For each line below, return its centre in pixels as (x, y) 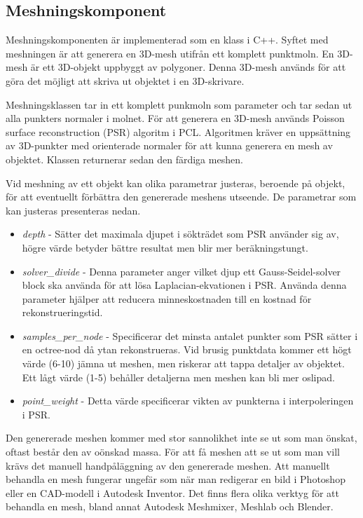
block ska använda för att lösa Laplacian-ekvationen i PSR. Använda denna (184, 285)
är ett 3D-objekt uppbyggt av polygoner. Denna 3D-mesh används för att (188, 67)
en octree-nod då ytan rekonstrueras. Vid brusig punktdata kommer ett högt (187, 349)
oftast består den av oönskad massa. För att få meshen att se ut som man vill (173, 452)
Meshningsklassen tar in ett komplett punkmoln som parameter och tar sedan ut (179, 104)
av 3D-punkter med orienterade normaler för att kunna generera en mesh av (169, 145)
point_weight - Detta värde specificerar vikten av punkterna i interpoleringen (188, 401)
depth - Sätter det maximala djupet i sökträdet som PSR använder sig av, (180, 234)
